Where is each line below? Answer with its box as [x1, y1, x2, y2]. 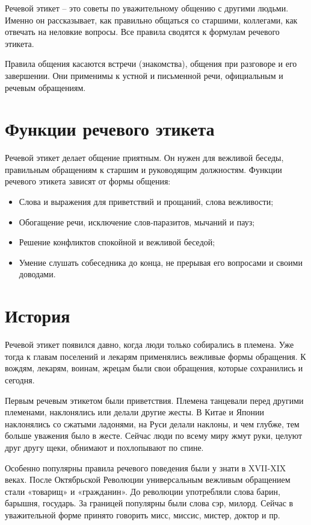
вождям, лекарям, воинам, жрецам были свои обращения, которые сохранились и [5, 362, 303, 374]
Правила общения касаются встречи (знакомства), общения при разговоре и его [5, 57, 297, 70]
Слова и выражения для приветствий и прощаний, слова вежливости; [19, 195, 274, 208]
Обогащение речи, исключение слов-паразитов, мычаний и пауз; [19, 215, 255, 228]
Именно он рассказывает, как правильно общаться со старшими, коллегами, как [5, 13, 298, 26]
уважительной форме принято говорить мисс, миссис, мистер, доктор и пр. [5, 508, 280, 521]
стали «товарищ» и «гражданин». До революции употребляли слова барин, [5, 485, 280, 497]
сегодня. [5, 373, 35, 386]
